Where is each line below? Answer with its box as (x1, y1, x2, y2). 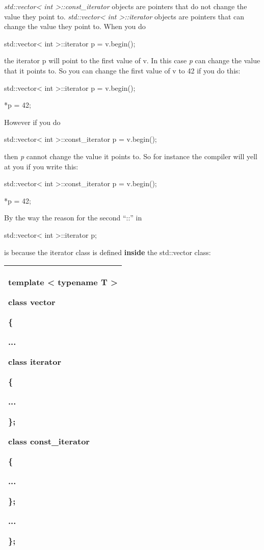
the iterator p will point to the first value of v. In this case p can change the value (4, 55, 260, 66)
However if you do (4, 116, 61, 127)
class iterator (8, 356, 62, 368)
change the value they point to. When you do (4, 21, 146, 32)
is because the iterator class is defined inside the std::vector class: (4, 246, 211, 257)
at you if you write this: (4, 161, 78, 171)
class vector (8, 296, 56, 308)
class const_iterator (8, 435, 90, 447)
